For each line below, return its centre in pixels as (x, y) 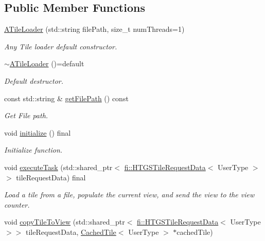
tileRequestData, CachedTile (71, 231)
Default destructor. (34, 80)
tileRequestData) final (51, 177)
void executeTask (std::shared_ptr (58, 167)
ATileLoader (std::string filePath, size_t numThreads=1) (94, 29)
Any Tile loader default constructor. (61, 46)
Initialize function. (33, 150)
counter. (17, 204)
